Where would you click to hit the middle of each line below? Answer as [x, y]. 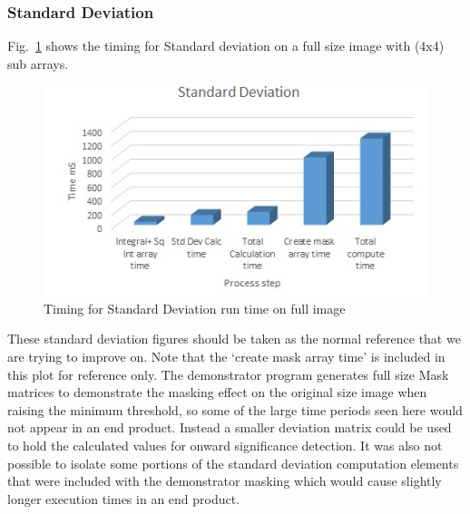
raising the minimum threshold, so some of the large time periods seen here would [235, 409]
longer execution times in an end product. [124, 498]
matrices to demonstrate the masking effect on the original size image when [217, 392]
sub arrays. [38, 63]
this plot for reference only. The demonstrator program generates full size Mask [228, 374]
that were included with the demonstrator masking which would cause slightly [225, 481]
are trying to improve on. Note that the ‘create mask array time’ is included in [226, 356]
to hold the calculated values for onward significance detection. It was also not [225, 445]
